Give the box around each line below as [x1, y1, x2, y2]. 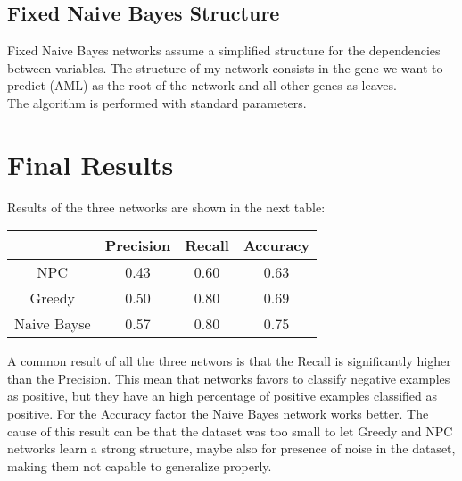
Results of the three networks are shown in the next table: [7, 197, 326, 216]
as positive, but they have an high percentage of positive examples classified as [7, 386, 437, 405]
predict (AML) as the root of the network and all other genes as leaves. [7, 76, 397, 95]
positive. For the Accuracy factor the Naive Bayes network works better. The [7, 404, 429, 423]
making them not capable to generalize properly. [7, 456, 272, 475]
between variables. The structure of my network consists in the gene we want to [7, 58, 443, 77]
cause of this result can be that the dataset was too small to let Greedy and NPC [7, 421, 453, 440]
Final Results [7, 145, 174, 182]
